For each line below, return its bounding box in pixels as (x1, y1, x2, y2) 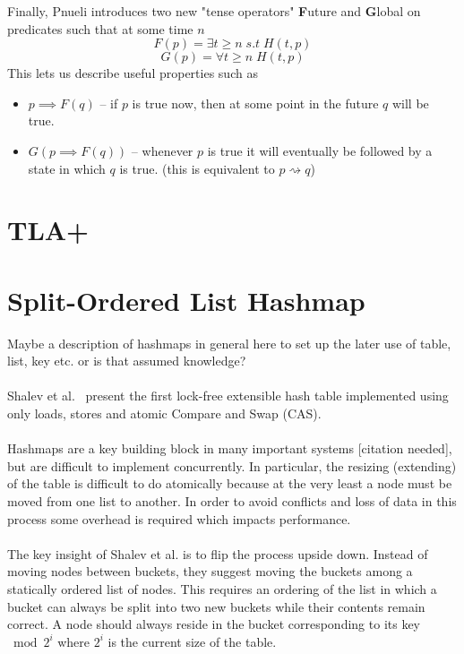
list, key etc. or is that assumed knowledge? (7, 351, 246, 370)
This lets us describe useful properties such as (7, 64, 258, 82)
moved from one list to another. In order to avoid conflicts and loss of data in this (7, 492, 457, 510)
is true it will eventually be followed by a (207, 141, 433, 159)
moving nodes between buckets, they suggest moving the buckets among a (7, 562, 413, 581)
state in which (28, 159, 106, 177)
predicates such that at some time (7, 19, 193, 38)
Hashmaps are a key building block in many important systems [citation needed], (7, 439, 452, 458)
